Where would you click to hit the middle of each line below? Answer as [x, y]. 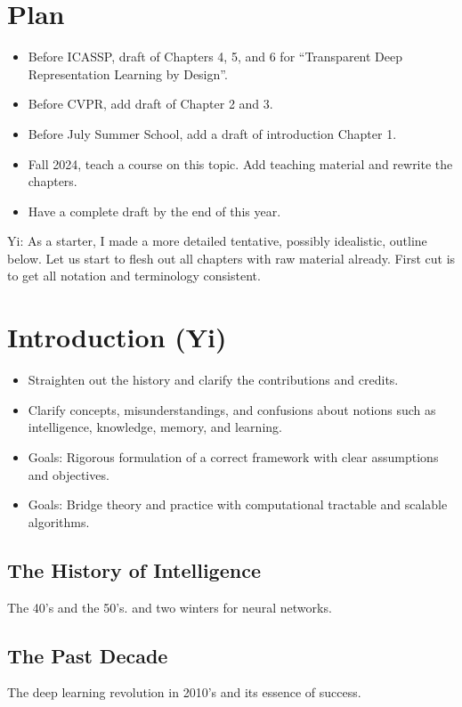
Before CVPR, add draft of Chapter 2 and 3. [150, 104]
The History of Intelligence [134, 569]
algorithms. [59, 521]
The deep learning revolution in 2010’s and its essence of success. [184, 692]
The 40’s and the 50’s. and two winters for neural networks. [170, 607]
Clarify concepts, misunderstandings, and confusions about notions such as [232, 409]
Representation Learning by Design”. [128, 73]
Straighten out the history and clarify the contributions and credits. [213, 380]
